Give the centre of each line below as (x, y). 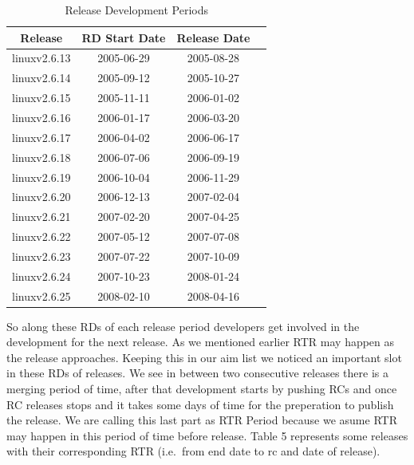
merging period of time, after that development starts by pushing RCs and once (202, 389)
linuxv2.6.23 (41, 256)
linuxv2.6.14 (41, 78)
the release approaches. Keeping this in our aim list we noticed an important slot (204, 357)
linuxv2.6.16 (41, 117)
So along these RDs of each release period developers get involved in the (183, 326)
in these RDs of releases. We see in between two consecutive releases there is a (197, 373)
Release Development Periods (137, 10)
